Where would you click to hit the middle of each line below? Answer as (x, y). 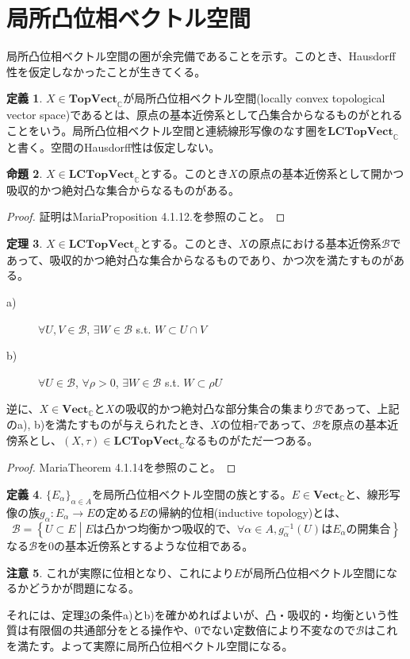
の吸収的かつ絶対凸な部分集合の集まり (215, 409)
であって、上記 (361, 409)
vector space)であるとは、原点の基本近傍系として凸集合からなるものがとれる (205, 115)
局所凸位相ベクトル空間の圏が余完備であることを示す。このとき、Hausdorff (201, 56)
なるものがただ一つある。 (252, 439)
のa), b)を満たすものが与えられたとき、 (109, 424)
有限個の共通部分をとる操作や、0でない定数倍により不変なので (192, 630)
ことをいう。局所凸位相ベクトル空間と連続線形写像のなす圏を (167, 130)
